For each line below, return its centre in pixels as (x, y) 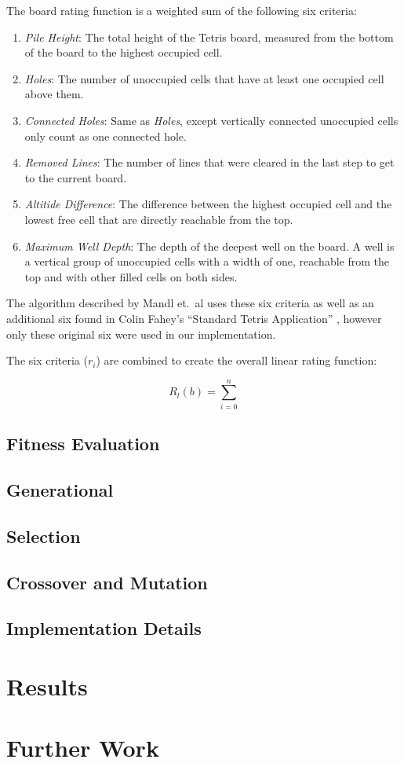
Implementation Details (104, 628)
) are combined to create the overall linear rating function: (237, 360)
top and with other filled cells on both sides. (131, 276)
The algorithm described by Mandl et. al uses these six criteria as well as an (190, 303)
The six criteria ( (47, 360)
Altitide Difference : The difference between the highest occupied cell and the (208, 204)
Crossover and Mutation (107, 582)
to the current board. (76, 177)
